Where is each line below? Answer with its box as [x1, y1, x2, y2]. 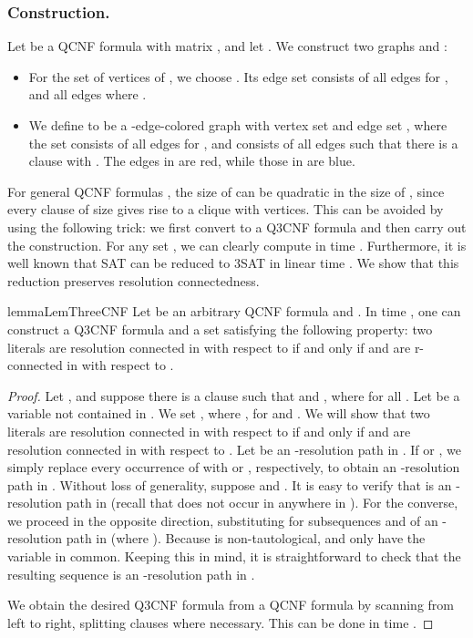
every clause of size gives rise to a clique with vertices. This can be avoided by [7, 200, 444, 219]
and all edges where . [28, 85, 147, 104]
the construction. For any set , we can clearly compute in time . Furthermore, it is [7, 235, 467, 254]
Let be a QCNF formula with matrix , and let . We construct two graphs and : [7, 36, 447, 56]
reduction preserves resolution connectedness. [7, 271, 260, 290]
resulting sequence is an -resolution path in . [7, 564, 255, 583]
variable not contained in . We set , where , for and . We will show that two [7, 404, 430, 423]
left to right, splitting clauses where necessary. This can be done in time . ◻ [7, 612, 434, 632]
